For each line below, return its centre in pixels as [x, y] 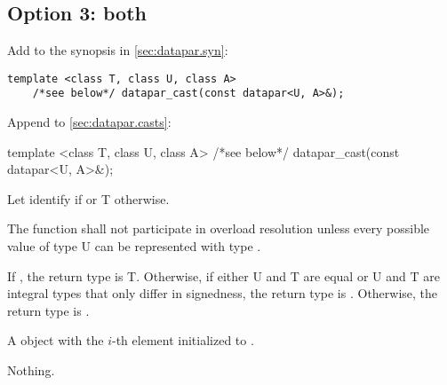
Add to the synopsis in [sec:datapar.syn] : [118, 50]
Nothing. [31, 370]
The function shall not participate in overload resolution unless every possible [219, 228]
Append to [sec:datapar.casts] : [89, 122]
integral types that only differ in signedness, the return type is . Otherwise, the [223, 293]
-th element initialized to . [183, 340]
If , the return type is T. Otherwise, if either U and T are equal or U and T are [223, 275]
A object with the [56, 340]
